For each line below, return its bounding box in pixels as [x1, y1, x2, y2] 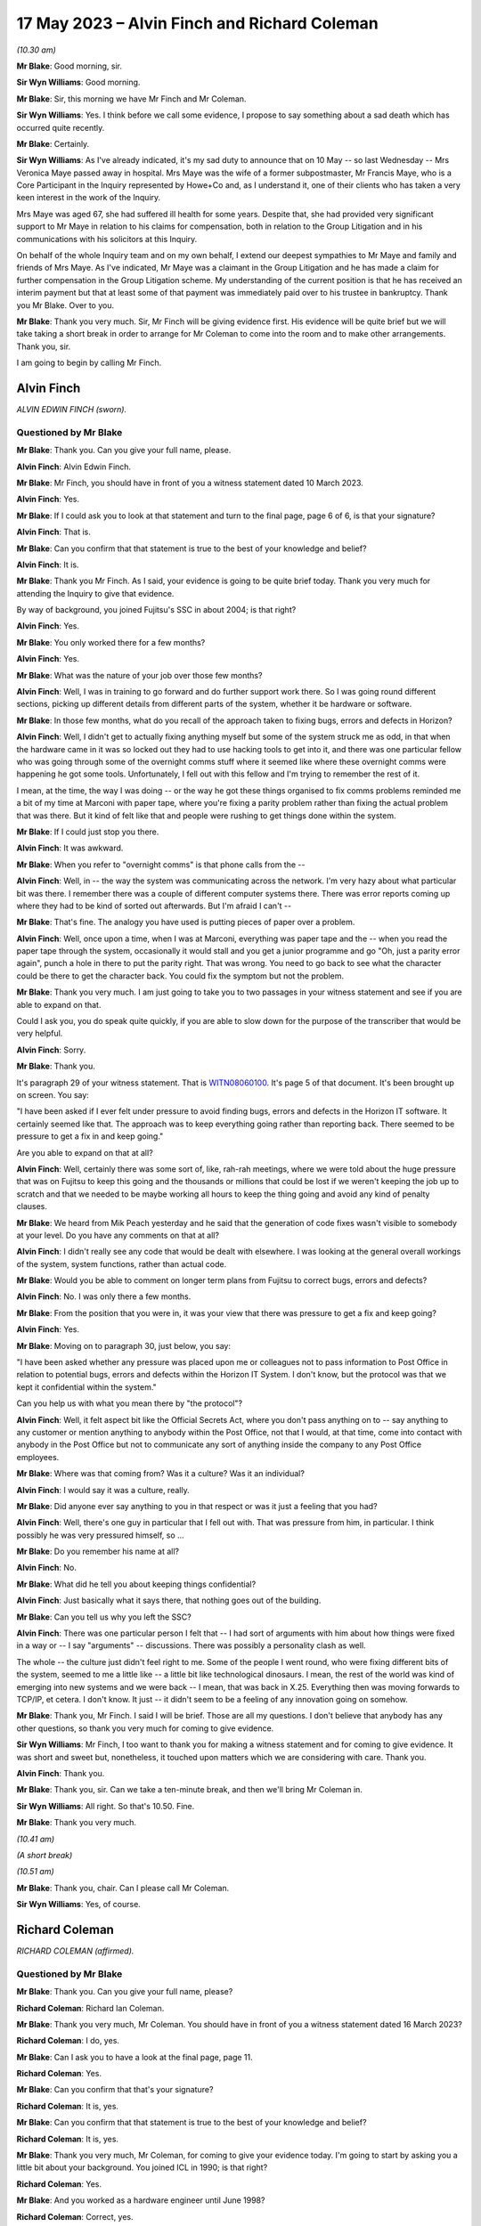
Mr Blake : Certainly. [16, 138, 90, 149]
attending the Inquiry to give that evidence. [16, 588, 175, 598]
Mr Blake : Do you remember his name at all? [16, 1546, 180, 1557]
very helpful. [16, 1028, 63, 1039]
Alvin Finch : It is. [16, 559, 79, 570]
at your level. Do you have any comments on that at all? [16, 1230, 220, 1240]
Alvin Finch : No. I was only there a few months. [16, 1291, 192, 1302]
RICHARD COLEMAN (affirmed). [16, 1946, 135, 1956]
